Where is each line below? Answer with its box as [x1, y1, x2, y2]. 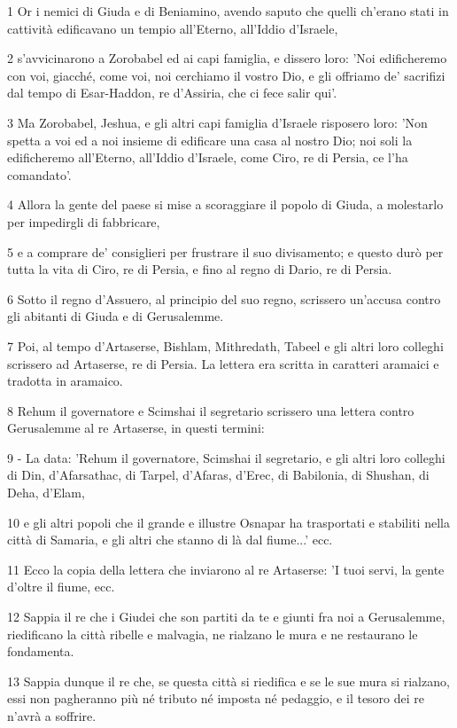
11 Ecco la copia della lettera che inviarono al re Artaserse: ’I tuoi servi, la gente [7, 560, 445, 578]
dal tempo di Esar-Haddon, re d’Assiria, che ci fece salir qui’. [7, 83, 337, 102]
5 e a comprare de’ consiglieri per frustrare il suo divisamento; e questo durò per [7, 242, 444, 261]
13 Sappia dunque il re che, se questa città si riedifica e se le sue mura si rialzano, [7, 671, 450, 690]
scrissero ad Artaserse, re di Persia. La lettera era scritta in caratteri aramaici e [7, 354, 439, 372]
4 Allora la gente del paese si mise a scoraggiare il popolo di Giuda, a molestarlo [7, 195, 444, 214]
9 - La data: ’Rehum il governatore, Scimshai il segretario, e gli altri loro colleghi [7, 448, 445, 466]
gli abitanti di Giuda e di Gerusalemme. [7, 307, 224, 325]
